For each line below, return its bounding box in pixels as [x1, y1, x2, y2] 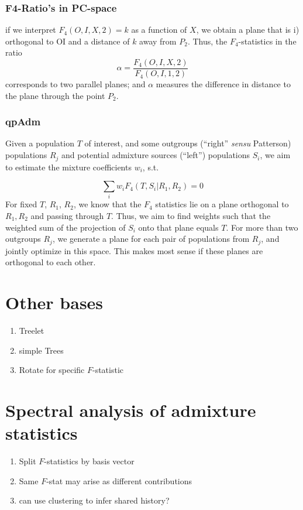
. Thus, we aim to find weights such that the [111, 210, 271, 222]
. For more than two [226, 221, 298, 233]
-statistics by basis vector [44, 455, 135, 467]
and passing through [30, 210, 104, 222]
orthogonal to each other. [5, 256, 96, 268]
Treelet [19, 324, 44, 336]
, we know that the [73, 198, 142, 210]
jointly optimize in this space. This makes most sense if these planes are [5, 244, 263, 256]
